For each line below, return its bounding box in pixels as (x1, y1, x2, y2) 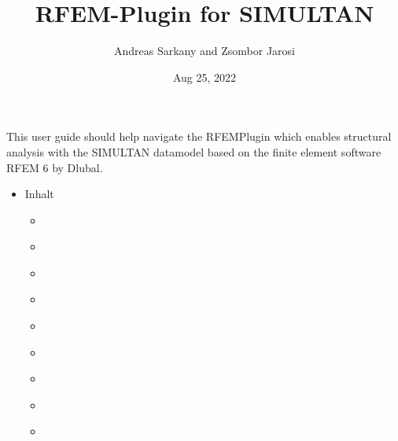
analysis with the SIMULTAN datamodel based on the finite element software (6, 143, 381, 160)
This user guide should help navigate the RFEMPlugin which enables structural (6, 128, 392, 145)
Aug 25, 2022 (172, 68, 237, 85)
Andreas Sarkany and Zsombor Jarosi (113, 42, 296, 59)
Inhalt (24, 186, 54, 202)
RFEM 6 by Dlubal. (6, 159, 103, 175)
